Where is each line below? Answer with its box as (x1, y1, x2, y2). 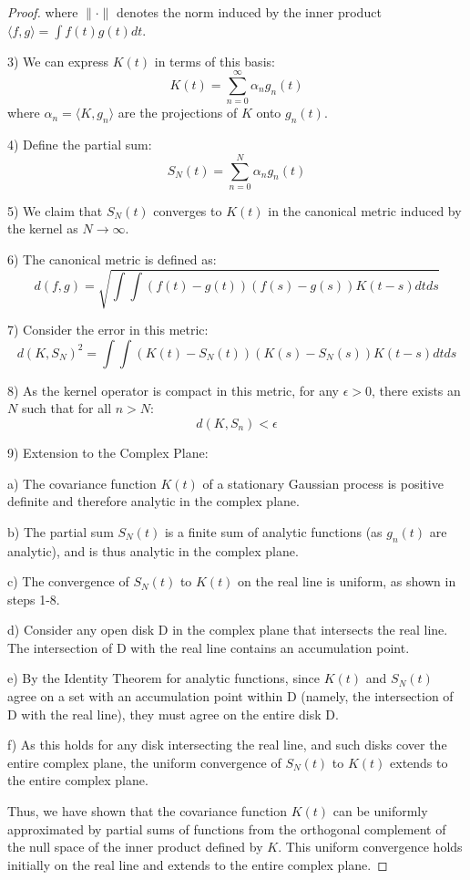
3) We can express (7, 51, 109, 70)
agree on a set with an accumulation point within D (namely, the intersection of (7, 687, 454, 706)
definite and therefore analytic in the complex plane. (7, 492, 300, 511)
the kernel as (7, 219, 78, 238)
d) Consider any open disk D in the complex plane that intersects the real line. (7, 620, 448, 639)
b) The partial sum (7, 522, 114, 541)
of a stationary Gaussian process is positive (202, 473, 444, 492)
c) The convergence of (7, 572, 129, 591)
